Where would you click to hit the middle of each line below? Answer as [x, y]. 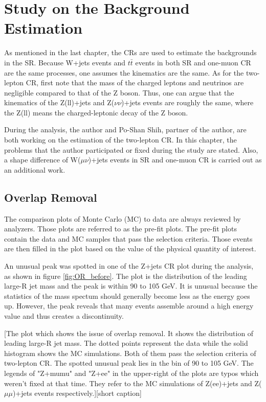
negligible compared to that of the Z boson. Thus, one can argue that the [119, 92]
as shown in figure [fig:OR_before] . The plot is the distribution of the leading [126, 276]
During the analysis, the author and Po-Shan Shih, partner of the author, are [125, 129]
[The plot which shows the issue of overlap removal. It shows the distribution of [129, 333]
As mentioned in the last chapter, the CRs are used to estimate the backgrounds [130, 52]
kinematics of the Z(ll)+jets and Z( [59, 102]
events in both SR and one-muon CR [193, 62]
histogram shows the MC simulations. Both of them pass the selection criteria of [130, 353]
